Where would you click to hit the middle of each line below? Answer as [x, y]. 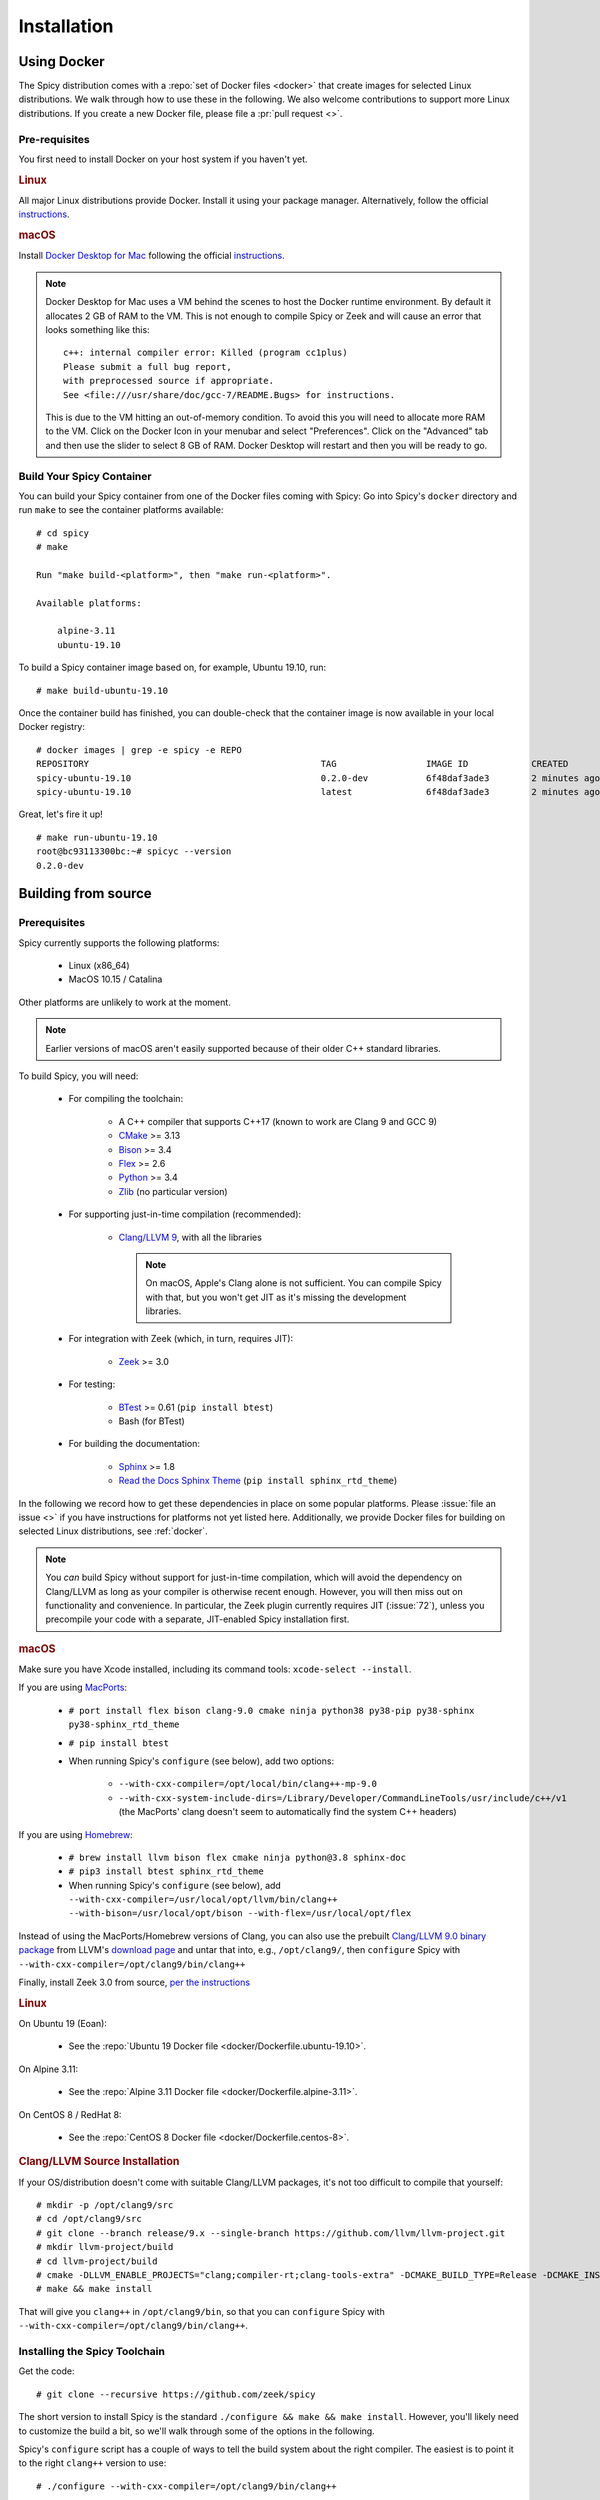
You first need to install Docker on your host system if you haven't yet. [163, 159]
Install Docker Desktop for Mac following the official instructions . [151, 256]
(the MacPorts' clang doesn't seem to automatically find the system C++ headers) [287, 1812]
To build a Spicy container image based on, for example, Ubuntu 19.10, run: [172, 667]
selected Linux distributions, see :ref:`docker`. [113, 1531]
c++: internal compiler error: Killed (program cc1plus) [206, 353]
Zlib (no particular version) [173, 1191]
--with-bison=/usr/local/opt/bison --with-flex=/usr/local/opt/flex [240, 1913]
